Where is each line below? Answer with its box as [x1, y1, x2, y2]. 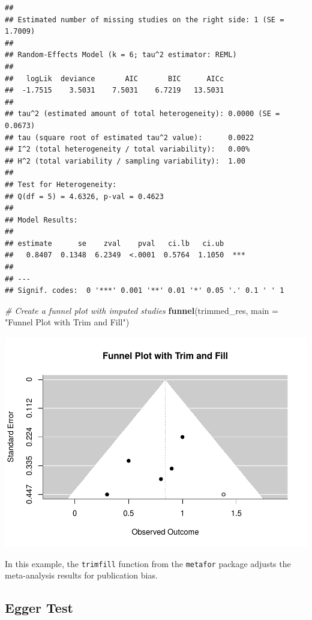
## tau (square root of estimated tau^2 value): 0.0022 [5, 133, 254, 142]
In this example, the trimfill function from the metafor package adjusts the [5, 557, 291, 569]
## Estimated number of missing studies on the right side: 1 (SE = [5, 15, 284, 24]
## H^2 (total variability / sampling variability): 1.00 [5, 156, 245, 165]
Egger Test [5, 598, 73, 617]
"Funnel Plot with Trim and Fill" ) [5, 316, 130, 328]
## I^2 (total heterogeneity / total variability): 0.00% [5, 145, 250, 154]
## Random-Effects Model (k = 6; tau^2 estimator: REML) [5, 51, 237, 60]
